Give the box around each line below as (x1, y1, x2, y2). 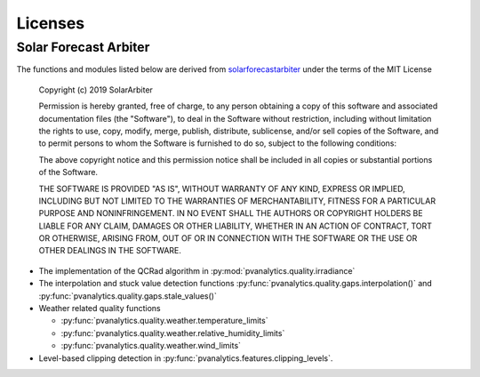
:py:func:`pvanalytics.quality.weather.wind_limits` (60, 341, 242, 351)
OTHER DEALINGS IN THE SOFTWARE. (38, 245, 182, 256)
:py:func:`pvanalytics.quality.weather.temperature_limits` (60, 316, 268, 326)
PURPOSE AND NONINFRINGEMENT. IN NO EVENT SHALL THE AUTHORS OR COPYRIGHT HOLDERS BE (38, 208, 423, 219)
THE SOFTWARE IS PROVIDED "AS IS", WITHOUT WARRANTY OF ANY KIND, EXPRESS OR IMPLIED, (38, 183, 406, 194)
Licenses (16, 13, 85, 33)
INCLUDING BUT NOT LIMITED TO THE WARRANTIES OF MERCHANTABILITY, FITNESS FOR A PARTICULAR (38, 196, 436, 206)
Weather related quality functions (38, 303, 161, 314)
